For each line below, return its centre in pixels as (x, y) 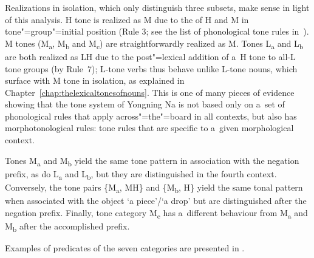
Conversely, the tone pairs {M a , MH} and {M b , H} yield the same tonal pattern (154, 188)
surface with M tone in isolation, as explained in (95, 80)
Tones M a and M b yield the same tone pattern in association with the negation (152, 161)
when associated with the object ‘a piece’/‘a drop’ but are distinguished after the (156, 201)
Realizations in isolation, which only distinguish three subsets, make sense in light (157, 7)
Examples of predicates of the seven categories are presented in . (125, 247)
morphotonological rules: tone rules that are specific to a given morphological (149, 128)
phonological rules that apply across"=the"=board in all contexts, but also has (151, 116)
